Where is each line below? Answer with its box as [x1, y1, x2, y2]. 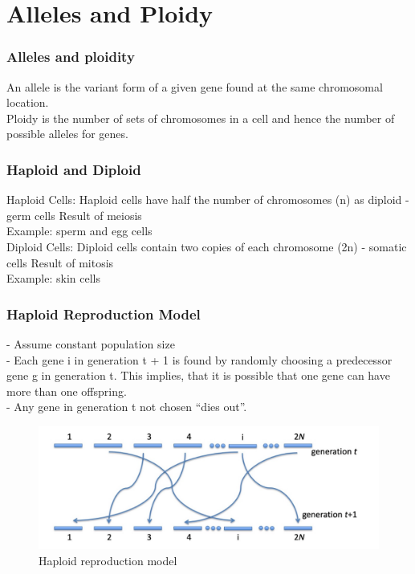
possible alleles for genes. [6, 125, 128, 142]
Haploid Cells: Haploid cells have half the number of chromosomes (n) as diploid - [6, 191, 409, 208]
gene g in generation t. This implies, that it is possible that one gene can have [6, 367, 390, 384]
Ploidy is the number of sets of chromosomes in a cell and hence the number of [6, 109, 395, 126]
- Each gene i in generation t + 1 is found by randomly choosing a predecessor [6, 351, 393, 368]
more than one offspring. [6, 382, 127, 399]
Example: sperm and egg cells [6, 222, 153, 239]
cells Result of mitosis [6, 254, 114, 271]
